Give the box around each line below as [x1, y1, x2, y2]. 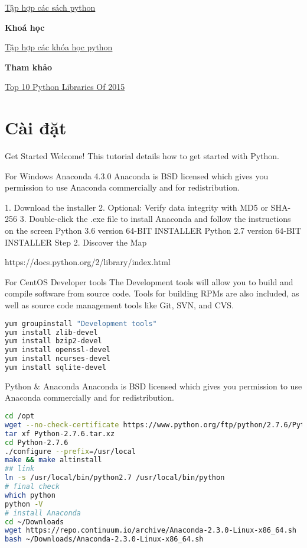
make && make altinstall [5, 456, 102, 465]
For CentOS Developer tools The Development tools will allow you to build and [5, 275, 293, 288]
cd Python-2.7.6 [5, 438, 68, 447]
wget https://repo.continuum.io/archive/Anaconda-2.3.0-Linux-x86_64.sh [5, 526, 296, 535]
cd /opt [5, 412, 35, 421]
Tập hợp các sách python [5, 1, 96, 13]
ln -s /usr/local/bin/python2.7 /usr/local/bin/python [5, 473, 225, 482]
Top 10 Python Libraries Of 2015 [5, 80, 125, 93]
